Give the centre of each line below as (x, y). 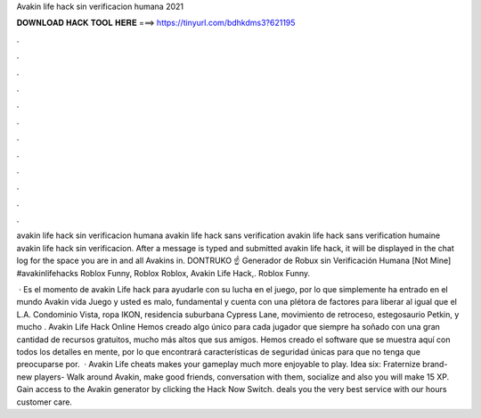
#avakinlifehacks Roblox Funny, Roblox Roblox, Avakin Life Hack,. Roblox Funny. (163, 273)
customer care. (45, 402)
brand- (435, 365)
